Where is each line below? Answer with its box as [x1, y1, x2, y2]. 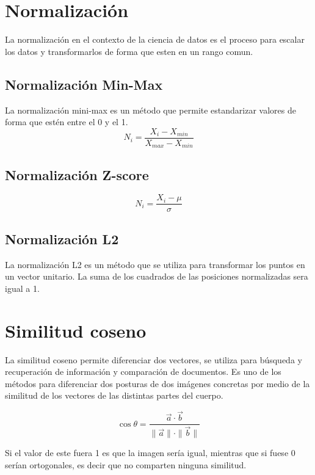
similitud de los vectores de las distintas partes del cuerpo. [5, 389, 223, 402]
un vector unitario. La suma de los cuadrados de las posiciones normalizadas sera [5, 270, 308, 283]
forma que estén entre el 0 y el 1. [5, 115, 128, 128]
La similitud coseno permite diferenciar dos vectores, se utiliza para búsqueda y [5, 353, 302, 366]
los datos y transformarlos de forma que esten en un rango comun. [5, 45, 253, 57]
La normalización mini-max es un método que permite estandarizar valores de [5, 103, 296, 116]
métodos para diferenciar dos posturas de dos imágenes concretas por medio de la [5, 377, 310, 390]
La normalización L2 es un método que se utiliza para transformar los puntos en [5, 258, 305, 270]
